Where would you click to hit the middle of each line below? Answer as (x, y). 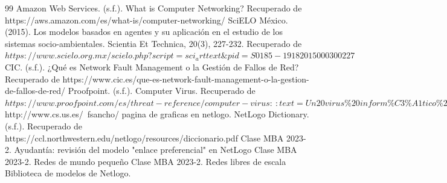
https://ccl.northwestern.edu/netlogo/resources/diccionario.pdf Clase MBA (144, 138)
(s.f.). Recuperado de (43, 126)
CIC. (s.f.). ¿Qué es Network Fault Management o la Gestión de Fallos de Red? (152, 67)
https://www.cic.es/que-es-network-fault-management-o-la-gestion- (186, 79)
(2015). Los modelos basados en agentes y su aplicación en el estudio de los (144, 32)
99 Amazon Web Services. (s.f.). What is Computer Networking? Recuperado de (153, 8)
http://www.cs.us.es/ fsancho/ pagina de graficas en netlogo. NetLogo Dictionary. (157, 114)
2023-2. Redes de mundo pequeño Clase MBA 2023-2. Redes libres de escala (146, 161)
